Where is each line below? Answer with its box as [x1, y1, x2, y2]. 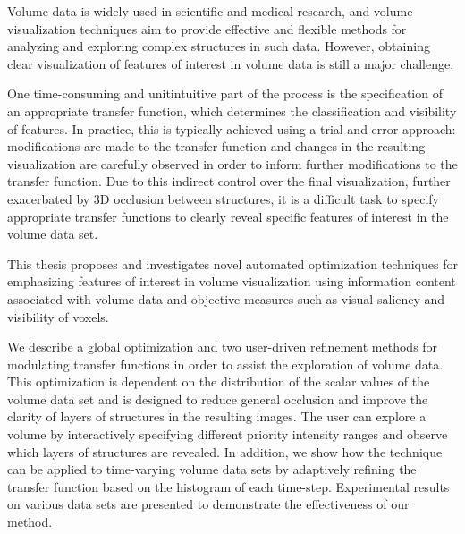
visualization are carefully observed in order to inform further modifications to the [7, 154, 458, 173]
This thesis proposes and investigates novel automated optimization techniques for [7, 254, 458, 273]
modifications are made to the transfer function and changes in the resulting [7, 137, 426, 156]
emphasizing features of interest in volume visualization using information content [7, 272, 456, 291]
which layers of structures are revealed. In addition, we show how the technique [7, 442, 443, 461]
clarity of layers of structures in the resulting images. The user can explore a [7, 407, 427, 426]
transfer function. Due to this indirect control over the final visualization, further [7, 172, 451, 191]
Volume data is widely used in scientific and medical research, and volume [7, 2, 413, 20]
